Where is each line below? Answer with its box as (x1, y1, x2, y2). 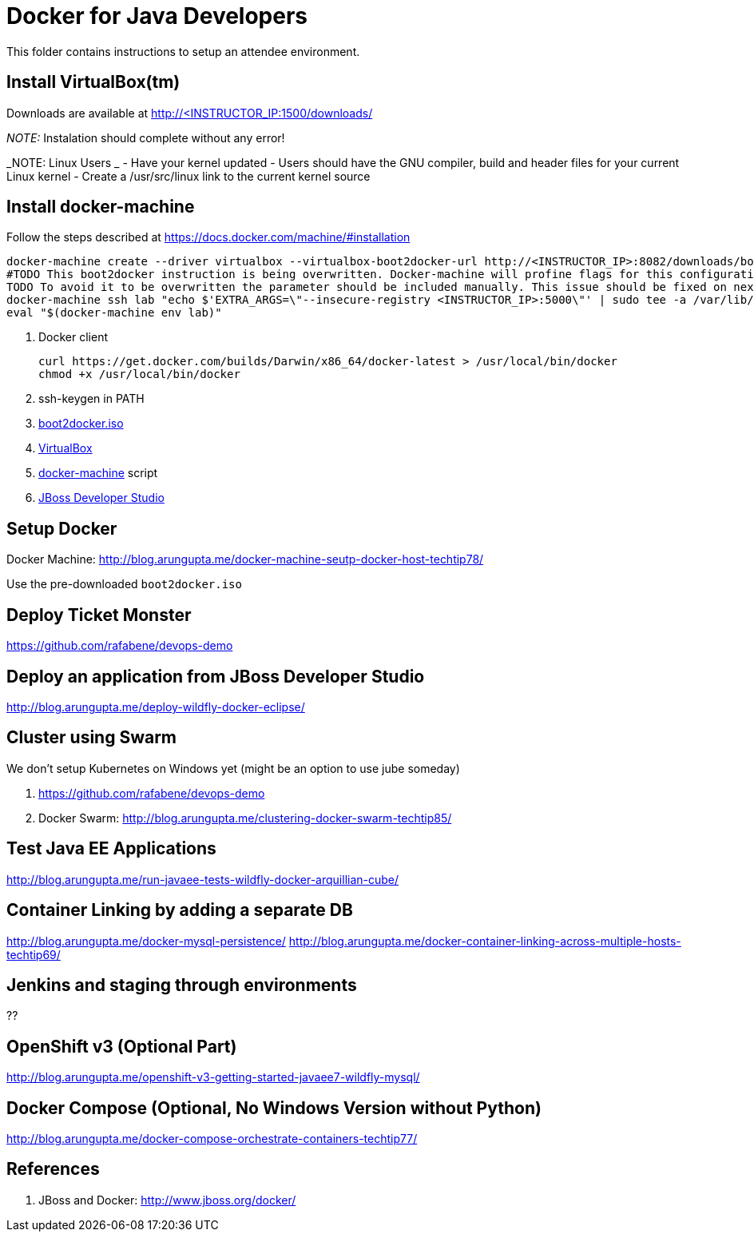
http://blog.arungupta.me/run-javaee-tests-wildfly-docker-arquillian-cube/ (6, 872, 399, 886)
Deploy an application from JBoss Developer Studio (6, 666, 425, 687)
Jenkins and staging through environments (6, 974, 357, 995)
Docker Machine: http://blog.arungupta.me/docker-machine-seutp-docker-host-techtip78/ (6, 552, 484, 567)
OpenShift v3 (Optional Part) (6, 1036, 237, 1057)
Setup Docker (6, 518, 117, 539)
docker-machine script (38, 466, 158, 480)
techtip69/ (6, 947, 61, 961)
